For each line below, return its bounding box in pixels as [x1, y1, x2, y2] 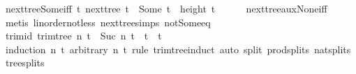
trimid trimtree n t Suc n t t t [5, 28, 162, 43]
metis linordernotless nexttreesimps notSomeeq [5, 15, 211, 29]
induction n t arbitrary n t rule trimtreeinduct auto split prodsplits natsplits [5, 41, 351, 56]
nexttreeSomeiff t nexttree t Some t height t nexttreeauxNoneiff [5, 1, 327, 15]
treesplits [5, 55, 45, 70]
